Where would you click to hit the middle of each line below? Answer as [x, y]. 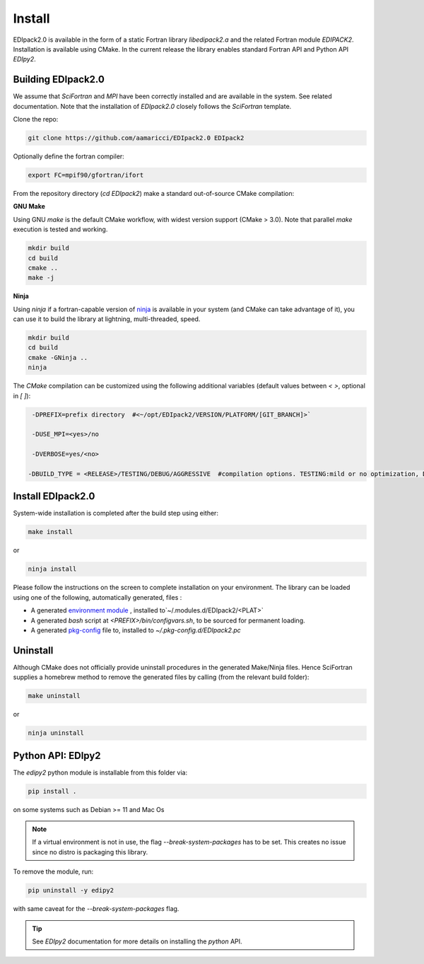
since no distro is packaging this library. [90, 852]
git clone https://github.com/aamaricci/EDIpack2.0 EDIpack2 [136, 138]
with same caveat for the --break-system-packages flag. [96, 909]
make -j [41, 278]
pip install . [52, 791]
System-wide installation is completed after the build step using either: [116, 513]
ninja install [52, 569]
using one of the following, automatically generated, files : [98, 597]
